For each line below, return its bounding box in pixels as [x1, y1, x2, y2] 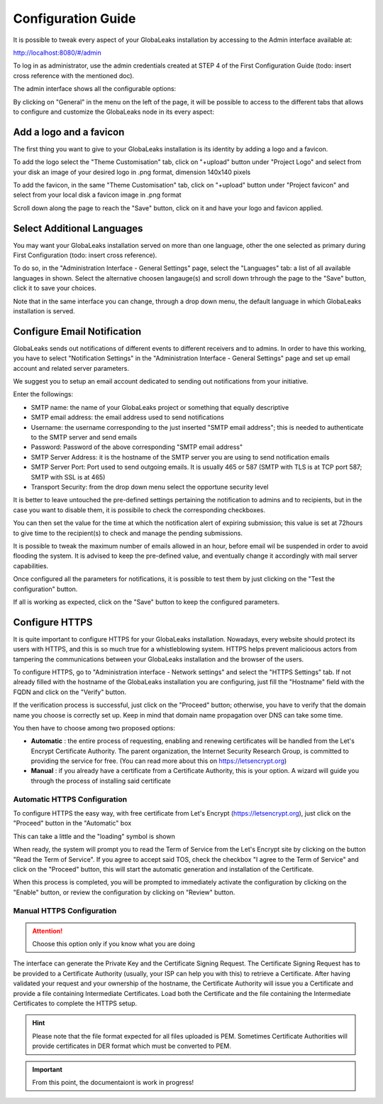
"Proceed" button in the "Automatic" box [13, 819, 132, 828]
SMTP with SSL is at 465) [30, 472, 106, 481]
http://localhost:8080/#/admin [13, 48, 102, 57]
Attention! [32, 926, 63, 935]
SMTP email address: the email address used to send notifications [30, 413, 225, 422]
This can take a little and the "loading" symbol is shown [13, 832, 175, 840]
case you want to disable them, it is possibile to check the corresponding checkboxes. [13, 505, 266, 514]
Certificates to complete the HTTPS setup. [13, 999, 138, 1008]
